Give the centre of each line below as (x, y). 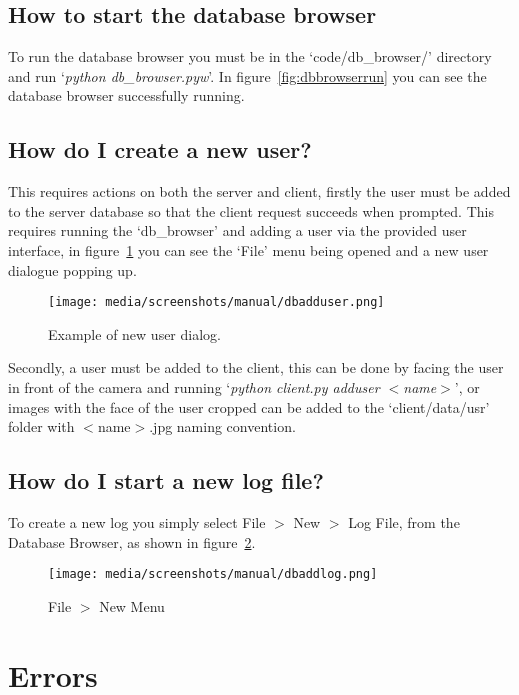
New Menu (132, 605)
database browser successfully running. (126, 95)
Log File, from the (404, 521)
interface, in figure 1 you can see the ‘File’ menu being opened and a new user (248, 249)
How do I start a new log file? (166, 480)
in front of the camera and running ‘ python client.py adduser (194, 387)
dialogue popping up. (72, 269)
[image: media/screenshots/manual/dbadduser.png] (216, 302)
